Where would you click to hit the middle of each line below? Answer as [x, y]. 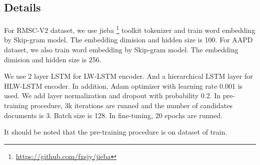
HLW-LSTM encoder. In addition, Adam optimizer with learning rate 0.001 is [123, 85]
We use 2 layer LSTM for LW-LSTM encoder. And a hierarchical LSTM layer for [128, 76]
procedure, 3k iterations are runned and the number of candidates [131, 105]
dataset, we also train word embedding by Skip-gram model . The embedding [121, 50]
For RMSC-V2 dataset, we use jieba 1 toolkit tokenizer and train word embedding [130, 29]
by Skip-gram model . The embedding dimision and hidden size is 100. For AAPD [128, 40]
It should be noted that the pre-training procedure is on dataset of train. [116, 132]
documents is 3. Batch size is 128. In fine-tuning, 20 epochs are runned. [113, 115]
